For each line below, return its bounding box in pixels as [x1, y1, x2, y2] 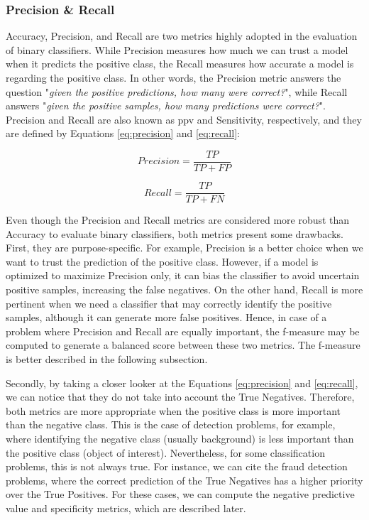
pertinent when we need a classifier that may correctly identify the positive [6, 296, 332, 310]
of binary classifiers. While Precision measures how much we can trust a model [6, 42, 348, 57]
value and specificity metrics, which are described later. [6, 500, 246, 515]
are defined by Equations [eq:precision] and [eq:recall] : [6, 126, 240, 141]
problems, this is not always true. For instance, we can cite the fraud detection [6, 459, 348, 474]
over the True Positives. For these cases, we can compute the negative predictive [6, 487, 355, 502]
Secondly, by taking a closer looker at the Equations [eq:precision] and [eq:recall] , [6, 375, 358, 390]
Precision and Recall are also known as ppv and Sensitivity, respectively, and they [6, 112, 362, 126]
